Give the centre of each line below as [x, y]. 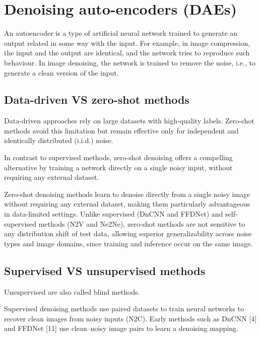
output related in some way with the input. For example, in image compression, [127, 43]
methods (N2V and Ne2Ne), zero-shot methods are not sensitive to [142, 223]
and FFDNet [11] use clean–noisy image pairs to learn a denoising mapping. [121, 328]
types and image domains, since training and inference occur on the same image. [128, 243]
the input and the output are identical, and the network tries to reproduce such [127, 53]
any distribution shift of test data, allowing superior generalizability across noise [128, 233]
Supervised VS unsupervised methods [105, 270]
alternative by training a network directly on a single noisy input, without [118, 167]
